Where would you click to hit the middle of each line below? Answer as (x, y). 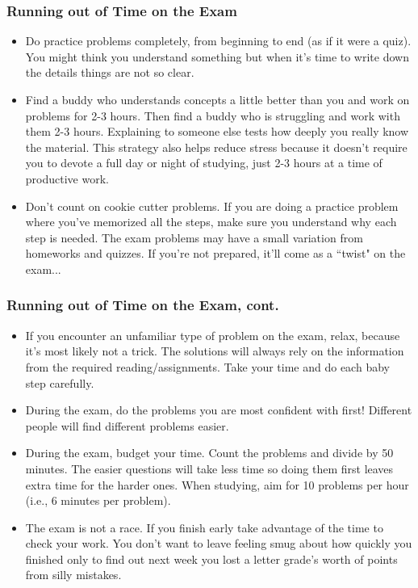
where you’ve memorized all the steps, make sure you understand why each (211, 222)
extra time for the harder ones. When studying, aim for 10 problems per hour (217, 484)
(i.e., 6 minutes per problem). (98, 500)
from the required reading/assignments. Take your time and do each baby (207, 366)
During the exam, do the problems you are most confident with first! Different (219, 410)
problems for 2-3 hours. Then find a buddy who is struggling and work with (213, 115)
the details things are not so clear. (110, 72)
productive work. (67, 178)
